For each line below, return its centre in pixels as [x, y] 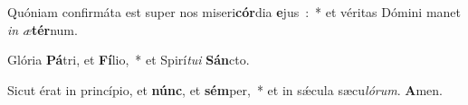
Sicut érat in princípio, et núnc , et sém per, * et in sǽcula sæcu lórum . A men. [225, 89]
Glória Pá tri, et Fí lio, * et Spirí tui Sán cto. [129, 60]
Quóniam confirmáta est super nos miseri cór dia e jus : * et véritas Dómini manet [234, 12]
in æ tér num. [43, 29]
